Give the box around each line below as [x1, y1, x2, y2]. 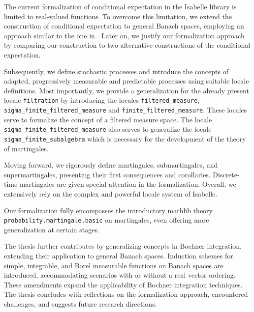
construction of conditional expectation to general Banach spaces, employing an [4, 21, 244, 31]
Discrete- [213, 169, 240, 179]
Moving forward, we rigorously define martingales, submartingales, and [4, 160, 218, 170]
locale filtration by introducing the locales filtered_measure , [4, 95, 200, 105]
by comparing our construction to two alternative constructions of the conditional [4, 40, 251, 50]
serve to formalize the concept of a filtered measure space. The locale [4, 114, 212, 124]
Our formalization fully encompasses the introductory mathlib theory [4, 205, 213, 215]
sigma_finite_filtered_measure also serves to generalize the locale [4, 124, 212, 134]
